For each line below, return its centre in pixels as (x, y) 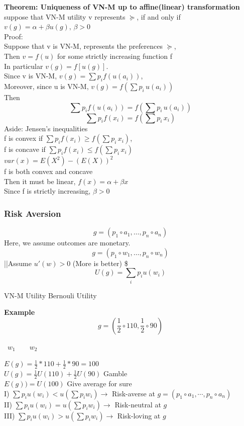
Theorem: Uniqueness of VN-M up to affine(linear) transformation (122, 7)
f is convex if (24, 138)
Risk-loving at (139, 415)
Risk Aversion (33, 213)
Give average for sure (99, 384)
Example (20, 312)
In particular (24, 66)
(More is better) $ (100, 263)
